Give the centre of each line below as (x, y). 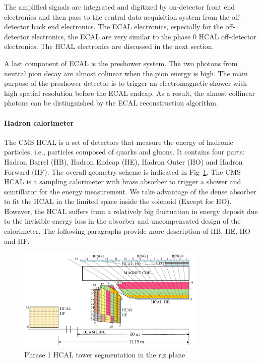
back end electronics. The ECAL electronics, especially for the (127, 27)
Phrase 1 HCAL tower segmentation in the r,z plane (105, 354)
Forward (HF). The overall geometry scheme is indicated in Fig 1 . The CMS (122, 171)
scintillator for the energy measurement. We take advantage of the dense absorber (130, 191)
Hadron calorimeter (39, 122)
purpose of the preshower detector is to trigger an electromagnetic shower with (126, 83)
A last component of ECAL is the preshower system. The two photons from (121, 63)
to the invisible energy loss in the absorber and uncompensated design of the (122, 221)
